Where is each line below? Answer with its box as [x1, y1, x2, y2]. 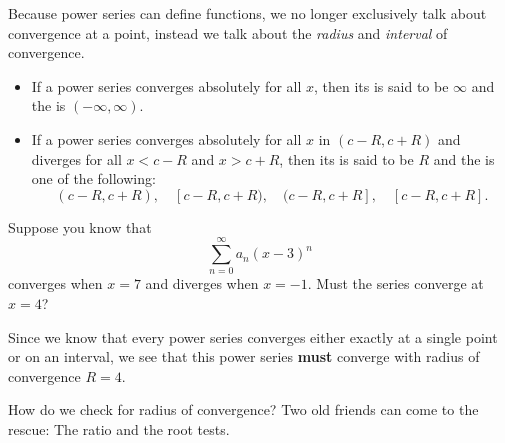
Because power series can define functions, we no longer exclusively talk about [8, 3, 487, 23]
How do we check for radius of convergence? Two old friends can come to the [8, 399, 479, 420]
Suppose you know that [8, 216, 152, 237]
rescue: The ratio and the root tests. [8, 419, 230, 440]
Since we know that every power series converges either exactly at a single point [8, 326, 498, 347]
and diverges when [145, 273, 259, 294]
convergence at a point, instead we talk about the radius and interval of [8, 22, 448, 43]
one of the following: [31, 168, 156, 189]
